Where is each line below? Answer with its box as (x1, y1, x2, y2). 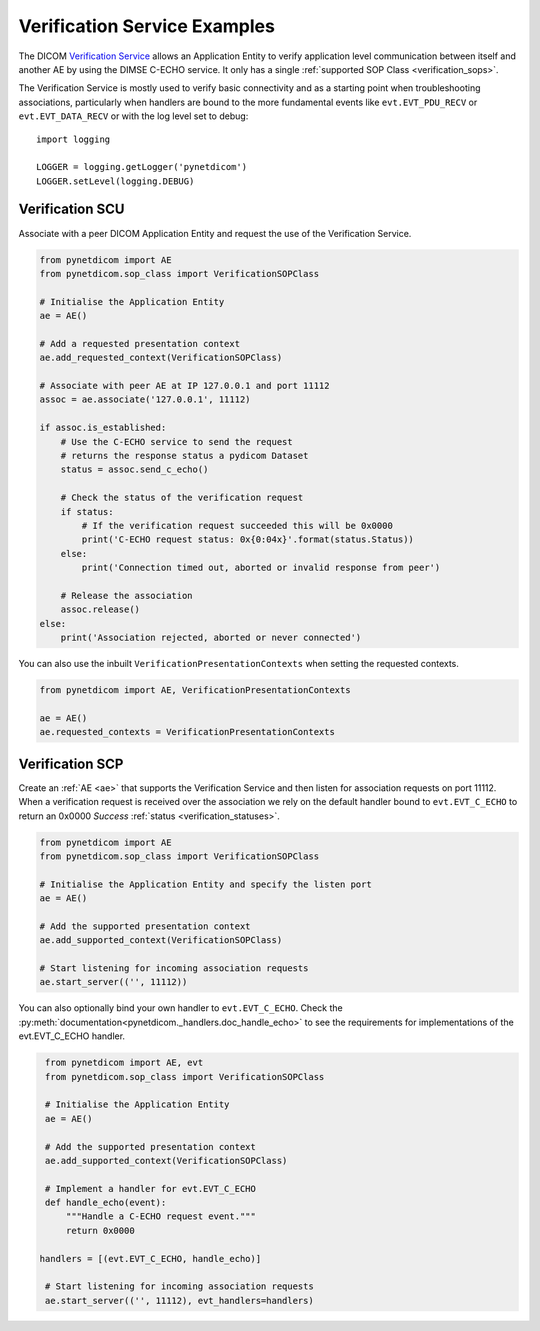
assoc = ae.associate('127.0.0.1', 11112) (39, 394, 251, 405)
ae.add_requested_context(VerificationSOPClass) (39, 352, 283, 364)
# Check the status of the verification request (60, 492, 304, 504)
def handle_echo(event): (45, 1197, 167, 1209)
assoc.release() (60, 604, 140, 615)
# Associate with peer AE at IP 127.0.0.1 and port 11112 (39, 380, 330, 392)
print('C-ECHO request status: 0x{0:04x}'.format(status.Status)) (81, 534, 415, 545)
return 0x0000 (65, 1225, 135, 1236)
